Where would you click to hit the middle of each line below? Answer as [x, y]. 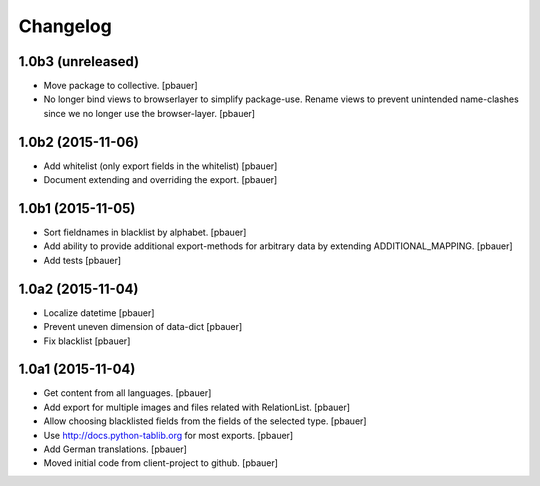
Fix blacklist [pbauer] [87, 341]
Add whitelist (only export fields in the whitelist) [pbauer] [160, 166]
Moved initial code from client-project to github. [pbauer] [161, 463]
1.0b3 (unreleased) [79, 61]
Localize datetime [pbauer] [99, 312]
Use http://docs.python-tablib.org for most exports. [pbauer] [168, 435]
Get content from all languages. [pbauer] [127, 393]
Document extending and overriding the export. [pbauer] [160, 180]
